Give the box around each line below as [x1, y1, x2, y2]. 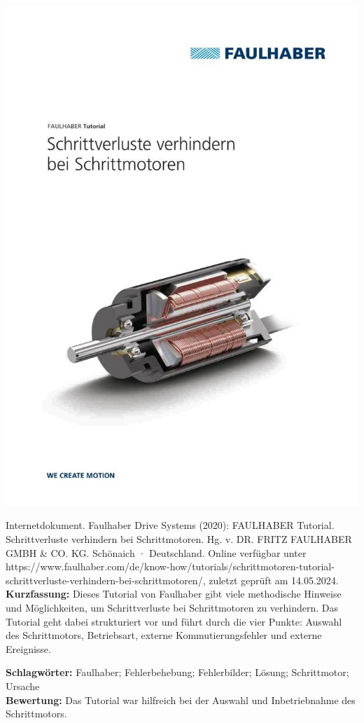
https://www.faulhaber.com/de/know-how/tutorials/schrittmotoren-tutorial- [6, 559, 335, 574]
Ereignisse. [6, 641, 51, 656]
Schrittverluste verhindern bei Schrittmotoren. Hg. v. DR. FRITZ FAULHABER [6, 532, 352, 546]
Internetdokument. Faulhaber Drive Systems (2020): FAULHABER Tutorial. [6, 518, 335, 532]
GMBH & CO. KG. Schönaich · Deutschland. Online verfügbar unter [6, 545, 307, 560]
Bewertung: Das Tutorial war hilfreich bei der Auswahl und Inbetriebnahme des [6, 692, 356, 707]
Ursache [6, 678, 40, 693]
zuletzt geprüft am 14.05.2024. [209, 572, 339, 587]
